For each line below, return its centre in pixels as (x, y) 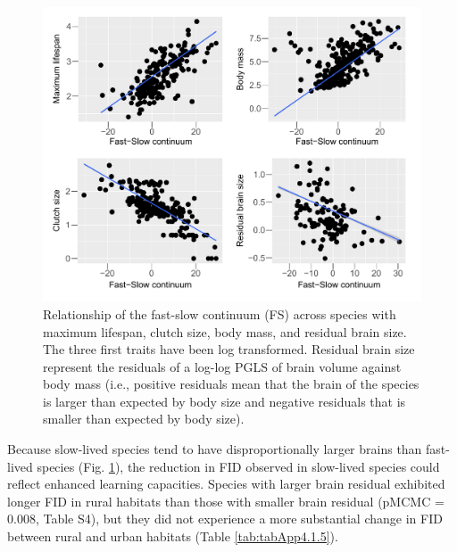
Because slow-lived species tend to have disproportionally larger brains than (215, 449)
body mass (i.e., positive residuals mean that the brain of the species (231, 384)
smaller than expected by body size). (144, 419)
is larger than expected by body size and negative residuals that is (224, 401)
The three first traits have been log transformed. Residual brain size (229, 349)
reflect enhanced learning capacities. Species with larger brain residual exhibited (226, 484)
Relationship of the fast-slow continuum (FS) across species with (220, 313)
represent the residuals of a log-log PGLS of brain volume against (222, 366)
